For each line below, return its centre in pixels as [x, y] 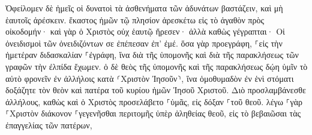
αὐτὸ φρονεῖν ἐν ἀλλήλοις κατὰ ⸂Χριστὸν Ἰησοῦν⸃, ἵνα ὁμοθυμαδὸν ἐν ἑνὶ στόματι [150, 78]
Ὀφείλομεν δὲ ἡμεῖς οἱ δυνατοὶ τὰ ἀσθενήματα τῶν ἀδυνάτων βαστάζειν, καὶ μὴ [144, 8]
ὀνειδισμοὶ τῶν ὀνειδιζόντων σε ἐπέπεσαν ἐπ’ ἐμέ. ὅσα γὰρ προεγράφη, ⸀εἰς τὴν [144, 43]
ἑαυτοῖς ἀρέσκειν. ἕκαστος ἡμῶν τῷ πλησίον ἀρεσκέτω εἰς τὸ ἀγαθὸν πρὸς [135, 19]
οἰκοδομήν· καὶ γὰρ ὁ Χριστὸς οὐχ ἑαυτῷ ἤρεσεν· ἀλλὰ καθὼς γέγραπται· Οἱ [145, 31]
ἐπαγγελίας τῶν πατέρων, [49, 125]
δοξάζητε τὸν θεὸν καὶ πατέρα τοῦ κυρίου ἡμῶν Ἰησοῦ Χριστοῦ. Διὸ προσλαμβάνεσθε [156, 90]
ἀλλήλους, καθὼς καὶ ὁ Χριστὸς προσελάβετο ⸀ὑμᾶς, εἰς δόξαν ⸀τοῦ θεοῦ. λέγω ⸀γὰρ [154, 101]
